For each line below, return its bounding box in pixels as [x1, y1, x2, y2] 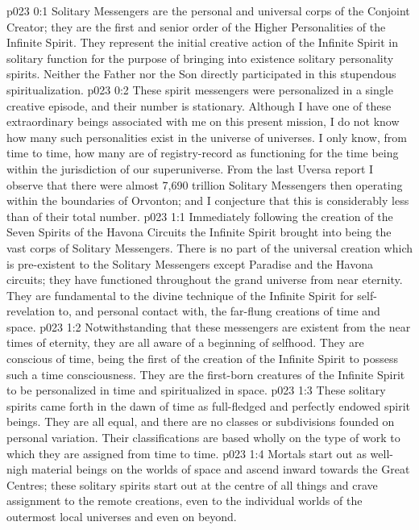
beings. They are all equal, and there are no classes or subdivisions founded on [6, 413, 395, 430]
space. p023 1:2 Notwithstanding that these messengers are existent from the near [6, 318, 411, 335]
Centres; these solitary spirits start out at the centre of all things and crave [6, 476, 378, 493]
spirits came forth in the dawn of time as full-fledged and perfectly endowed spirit [6, 397, 410, 414]
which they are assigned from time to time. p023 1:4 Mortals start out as [6, 444, 367, 461]
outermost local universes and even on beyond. [6, 508, 237, 524]
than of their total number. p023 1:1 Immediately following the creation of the [6, 207, 393, 224]
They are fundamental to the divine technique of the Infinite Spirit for [6, 286, 354, 303]
